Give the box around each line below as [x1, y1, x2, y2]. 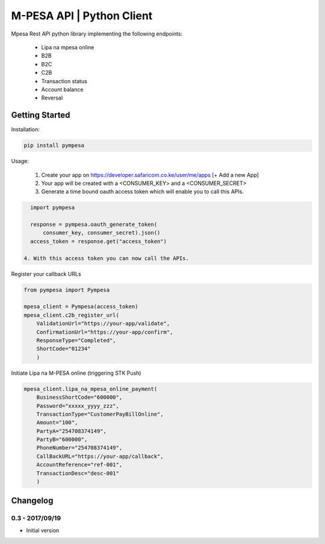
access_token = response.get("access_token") [30, 238, 167, 245]
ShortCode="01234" [36, 345, 91, 352]
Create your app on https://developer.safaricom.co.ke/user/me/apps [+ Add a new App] [41, 171, 259, 178]
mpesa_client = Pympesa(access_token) [23, 303, 138, 310]
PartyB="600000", [36, 436, 88, 443]
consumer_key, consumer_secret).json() [43, 230, 161, 236]
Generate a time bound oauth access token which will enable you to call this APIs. [41, 188, 244, 195]
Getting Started [11, 110, 70, 120]
